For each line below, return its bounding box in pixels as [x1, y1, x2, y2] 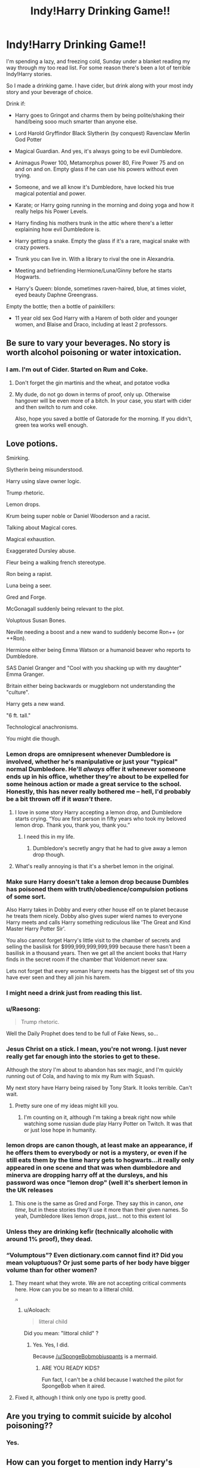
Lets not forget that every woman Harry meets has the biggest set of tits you [6, 967, 195, 975]
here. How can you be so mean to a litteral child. [14, 1286, 134, 1293]
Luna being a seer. [6, 582, 52, 589]
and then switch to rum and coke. [14, 403, 97, 411]
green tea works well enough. [14, 421, 88, 429]
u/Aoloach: [23, 1306, 51, 1314]
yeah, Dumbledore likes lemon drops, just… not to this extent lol [14, 1212, 172, 1220]
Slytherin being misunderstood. [6, 466, 84, 474]
